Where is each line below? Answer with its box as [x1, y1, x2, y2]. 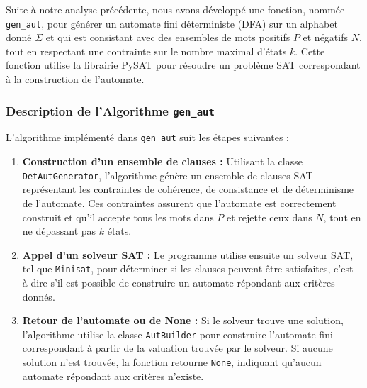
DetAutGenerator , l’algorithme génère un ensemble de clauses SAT [22, 167, 313, 182]
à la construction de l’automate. [6, 72, 145, 87]
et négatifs [303, 30, 348, 45]
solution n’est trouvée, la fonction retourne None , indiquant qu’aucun [22, 354, 322, 369]
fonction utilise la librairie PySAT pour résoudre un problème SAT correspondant [6, 57, 361, 72]
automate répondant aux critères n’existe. [22, 368, 204, 383]
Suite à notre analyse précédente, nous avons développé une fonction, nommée [6, 2, 345, 16]
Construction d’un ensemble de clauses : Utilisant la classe [22, 154, 303, 169]
